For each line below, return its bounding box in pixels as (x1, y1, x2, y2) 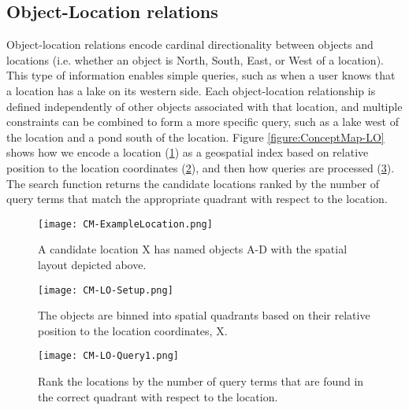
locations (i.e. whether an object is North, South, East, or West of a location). (6, 51, 384, 68)
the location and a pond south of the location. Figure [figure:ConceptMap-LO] (6, 128, 385, 145)
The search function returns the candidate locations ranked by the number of (6, 175, 379, 191)
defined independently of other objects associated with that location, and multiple (6, 98, 403, 114)
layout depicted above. (38, 256, 147, 272)
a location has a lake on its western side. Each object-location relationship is (6, 82, 376, 98)
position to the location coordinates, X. (38, 322, 228, 338)
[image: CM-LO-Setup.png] (38, 284, 173, 296)
